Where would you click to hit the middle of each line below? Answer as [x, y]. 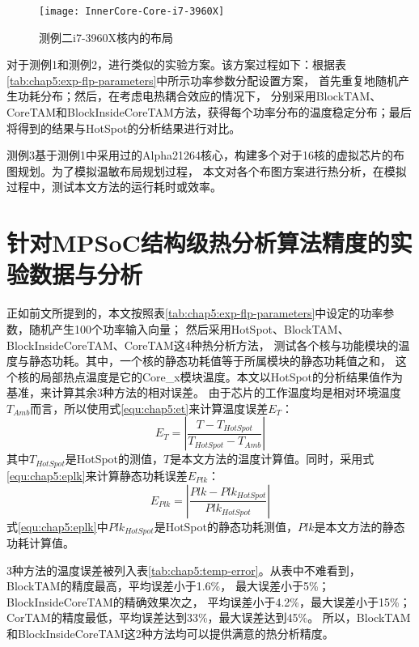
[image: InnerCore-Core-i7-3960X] [132, 11]
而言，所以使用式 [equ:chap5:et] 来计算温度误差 [149, 408]
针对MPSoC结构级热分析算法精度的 [198, 243]
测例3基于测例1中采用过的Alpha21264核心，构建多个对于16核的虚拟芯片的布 [205, 155]
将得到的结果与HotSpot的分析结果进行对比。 [124, 128]
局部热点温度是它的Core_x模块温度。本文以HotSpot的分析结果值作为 [222, 376]
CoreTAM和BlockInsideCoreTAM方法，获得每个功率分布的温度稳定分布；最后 [209, 112]
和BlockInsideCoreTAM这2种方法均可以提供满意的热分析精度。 [170, 633]
